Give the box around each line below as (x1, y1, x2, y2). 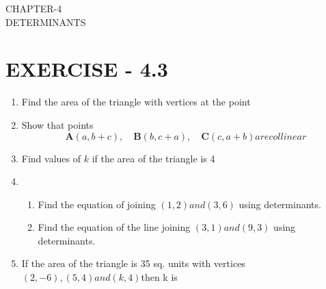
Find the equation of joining (38, 197, 156, 211)
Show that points (21, 117, 94, 131)
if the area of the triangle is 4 (92, 151, 215, 165)
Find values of (21, 151, 81, 165)
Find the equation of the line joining (38, 220, 191, 234)
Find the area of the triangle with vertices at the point (21, 95, 251, 109)
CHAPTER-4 (5, 1, 62, 15)
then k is (141, 270, 178, 284)
